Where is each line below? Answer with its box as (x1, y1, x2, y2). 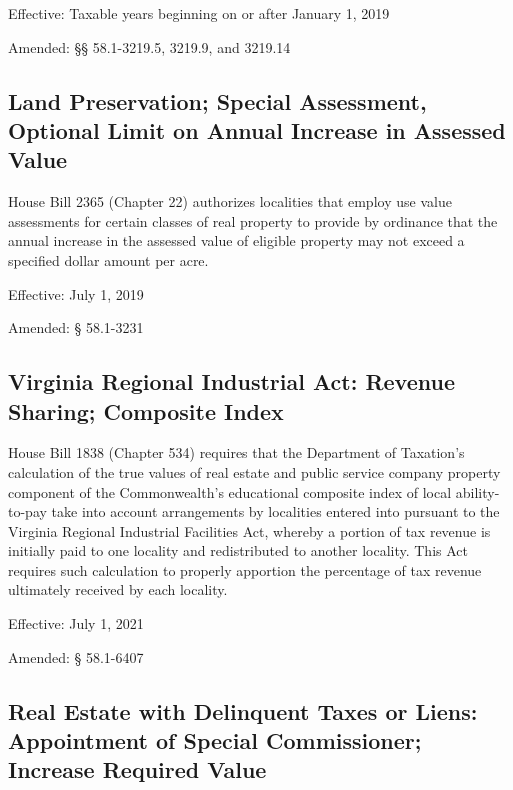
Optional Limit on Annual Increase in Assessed (8, 114, 506, 145)
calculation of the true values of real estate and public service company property (8, 461, 501, 482)
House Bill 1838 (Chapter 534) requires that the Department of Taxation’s (8, 442, 465, 463)
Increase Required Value (8, 754, 267, 785)
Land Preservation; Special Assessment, (8, 85, 427, 116)
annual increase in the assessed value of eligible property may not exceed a (8, 230, 465, 251)
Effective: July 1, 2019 (8, 283, 144, 304)
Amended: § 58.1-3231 (8, 317, 144, 338)
